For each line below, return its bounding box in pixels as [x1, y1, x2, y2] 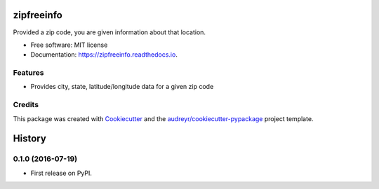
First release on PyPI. [30, 169, 93, 177]
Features [13, 68, 44, 78]
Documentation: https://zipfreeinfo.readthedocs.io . [30, 50, 178, 59]
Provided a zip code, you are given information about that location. [13, 28, 206, 36]
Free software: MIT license [30, 41, 108, 49]
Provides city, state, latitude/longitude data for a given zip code [30, 83, 214, 91]
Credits [13, 100, 39, 110]
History [13, 133, 47, 145]
